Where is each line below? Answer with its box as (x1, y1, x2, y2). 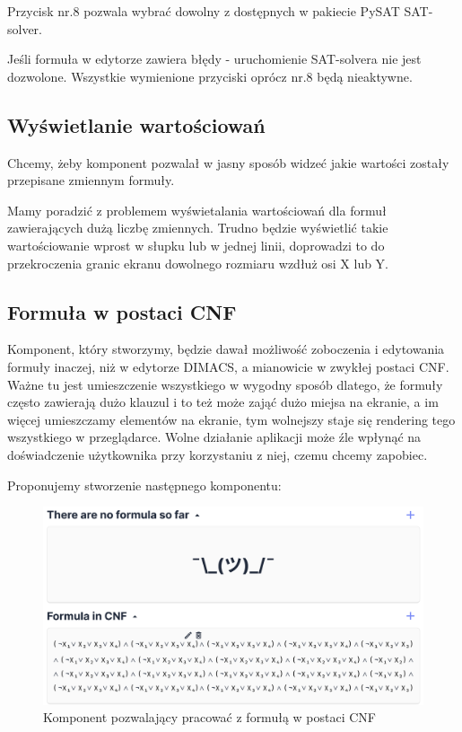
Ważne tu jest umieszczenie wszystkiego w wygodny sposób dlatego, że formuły (7, 375, 443, 393)
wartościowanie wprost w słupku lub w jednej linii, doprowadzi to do (7, 235, 385, 254)
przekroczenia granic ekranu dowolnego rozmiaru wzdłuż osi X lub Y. (7, 253, 389, 272)
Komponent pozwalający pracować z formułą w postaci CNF (43, 708, 376, 727)
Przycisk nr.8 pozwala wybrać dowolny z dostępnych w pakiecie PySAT (7, 2, 400, 20)
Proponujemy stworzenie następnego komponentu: (7, 475, 282, 494)
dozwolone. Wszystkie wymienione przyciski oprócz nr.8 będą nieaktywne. (7, 66, 413, 85)
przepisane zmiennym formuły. (7, 171, 175, 190)
